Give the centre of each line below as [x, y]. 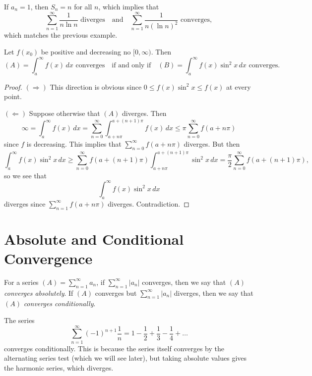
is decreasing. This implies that [74, 143]
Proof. [13, 86]
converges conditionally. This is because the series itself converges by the [114, 348]
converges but [116, 293]
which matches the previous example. [61, 35]
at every [239, 86]
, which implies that [129, 6]
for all [83, 6]
